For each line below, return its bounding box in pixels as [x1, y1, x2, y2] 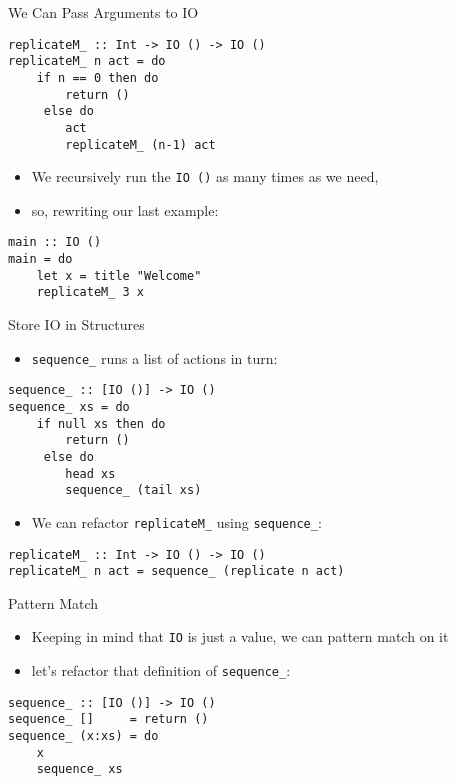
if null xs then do [36, 416, 166, 431]
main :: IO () [8, 235, 102, 250]
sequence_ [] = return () [8, 712, 209, 727]
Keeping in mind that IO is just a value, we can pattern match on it [31, 626, 449, 647]
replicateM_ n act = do [8, 54, 166, 69]
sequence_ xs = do [8, 399, 130, 414]
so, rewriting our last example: [31, 199, 219, 220]
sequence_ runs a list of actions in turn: [31, 347, 278, 368]
